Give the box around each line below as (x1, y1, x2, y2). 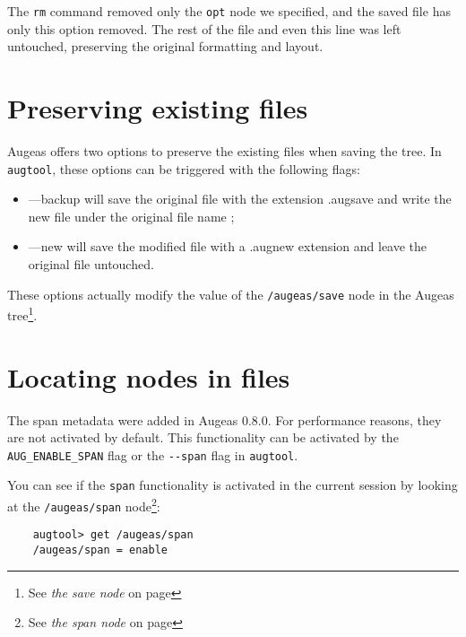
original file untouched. (28, 255, 154, 273)
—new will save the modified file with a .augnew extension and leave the (28, 237, 427, 256)
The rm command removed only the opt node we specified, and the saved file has (7, 2, 451, 20)
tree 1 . (7, 303, 38, 324)
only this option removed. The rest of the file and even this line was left (7, 19, 401, 38)
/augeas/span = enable (32, 544, 168, 557)
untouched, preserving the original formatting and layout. (7, 37, 324, 56)
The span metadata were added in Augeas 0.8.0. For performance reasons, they (7, 410, 442, 429)
